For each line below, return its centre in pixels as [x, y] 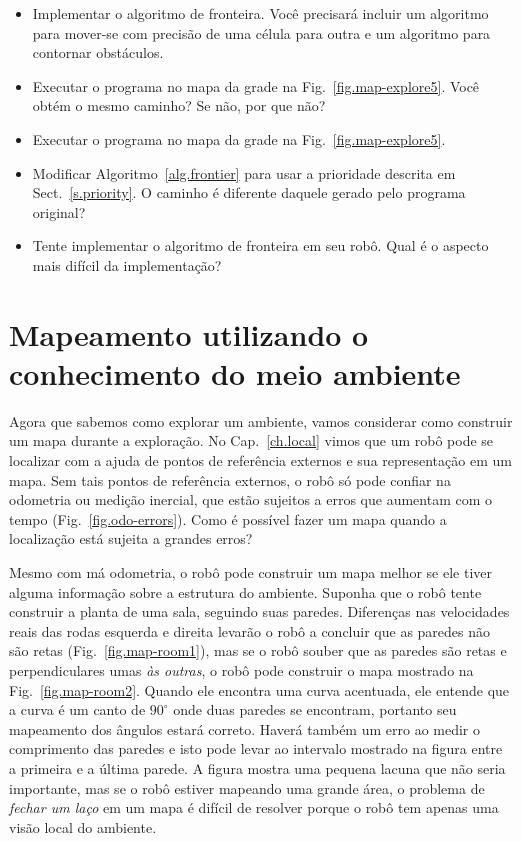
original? [59, 211]
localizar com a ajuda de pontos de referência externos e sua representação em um [260, 460]
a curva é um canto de [77, 709]
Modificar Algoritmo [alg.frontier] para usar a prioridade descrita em [244, 172]
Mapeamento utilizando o [189, 333]
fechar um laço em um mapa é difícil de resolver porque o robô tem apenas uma [254, 807]
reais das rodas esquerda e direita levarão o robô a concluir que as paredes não [250, 630]
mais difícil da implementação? [127, 264]
